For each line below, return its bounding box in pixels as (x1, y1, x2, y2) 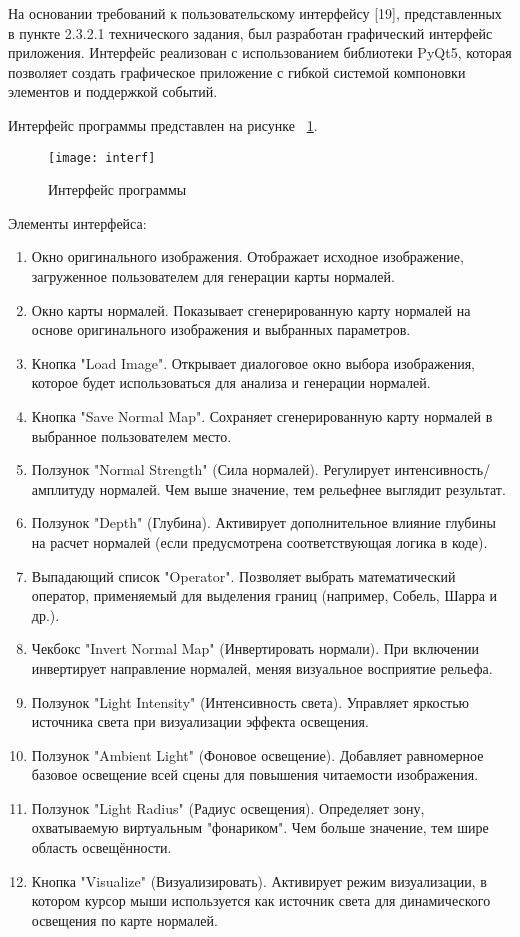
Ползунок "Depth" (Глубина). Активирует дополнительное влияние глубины (31, 512, 496, 533)
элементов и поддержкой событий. (8, 81, 218, 102)
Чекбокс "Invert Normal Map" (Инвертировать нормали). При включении (31, 638, 480, 659)
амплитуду (31, 478, 96, 499)
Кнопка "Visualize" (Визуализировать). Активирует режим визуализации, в (31, 870, 487, 891)
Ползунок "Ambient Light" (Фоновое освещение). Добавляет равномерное (31, 744, 484, 765)
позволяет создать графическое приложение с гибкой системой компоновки (8, 61, 466, 82)
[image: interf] (48, 150, 156, 165)
